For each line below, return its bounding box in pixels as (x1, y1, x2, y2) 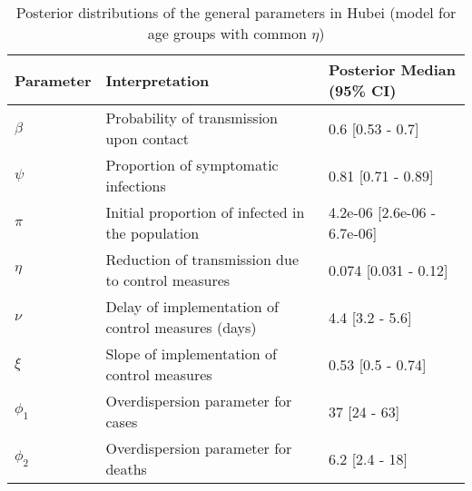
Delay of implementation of (105, 296, 279, 317)
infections (105, 175, 166, 196)
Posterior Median (328, 59, 456, 80)
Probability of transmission (105, 107, 278, 128)
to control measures (105, 270, 231, 290)
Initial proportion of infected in (105, 201, 305, 222)
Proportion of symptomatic (105, 154, 279, 175)
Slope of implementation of (105, 343, 277, 364)
